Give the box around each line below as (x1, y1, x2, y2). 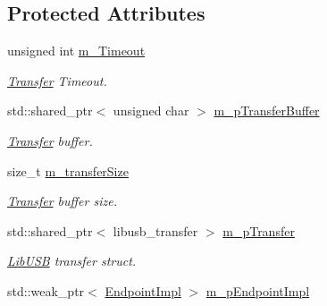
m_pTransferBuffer (214, 101, 320, 120)
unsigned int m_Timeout (7, 41, 146, 60)
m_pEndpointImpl (205, 281, 310, 300)
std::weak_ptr (7, 281, 85, 300)
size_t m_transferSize (7, 161, 129, 180)
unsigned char (113, 101, 189, 120)
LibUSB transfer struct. (7, 251, 137, 270)
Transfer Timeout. (7, 71, 107, 89)
